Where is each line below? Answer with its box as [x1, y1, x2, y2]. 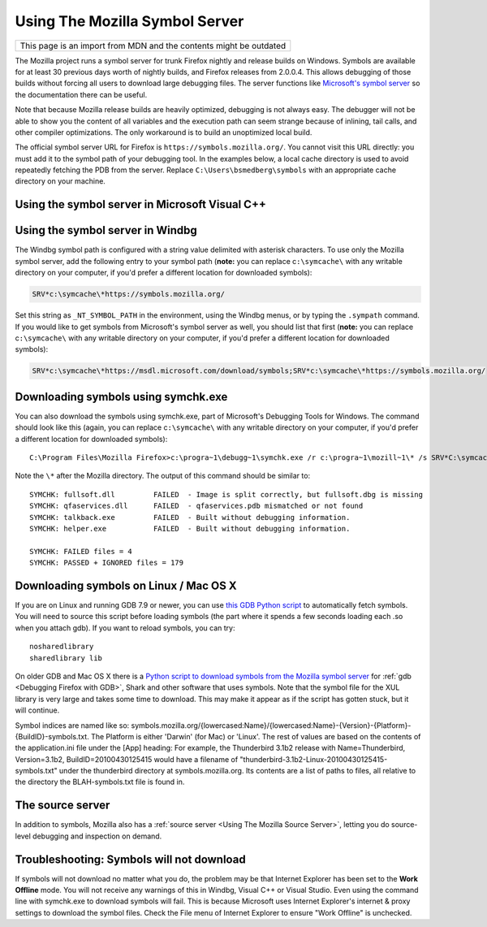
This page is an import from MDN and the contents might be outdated [19, 40, 287, 51]
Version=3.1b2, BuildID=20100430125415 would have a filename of [15, 754, 239, 764]
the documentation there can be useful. [15, 89, 148, 99]
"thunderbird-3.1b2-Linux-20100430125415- [239, 754, 388, 764]
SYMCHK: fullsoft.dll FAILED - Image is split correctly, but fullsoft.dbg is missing [29, 490, 424, 499]
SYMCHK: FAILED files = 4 [29, 547, 133, 556]
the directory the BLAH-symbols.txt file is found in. [15, 777, 185, 787]
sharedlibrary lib [29, 653, 103, 662]
